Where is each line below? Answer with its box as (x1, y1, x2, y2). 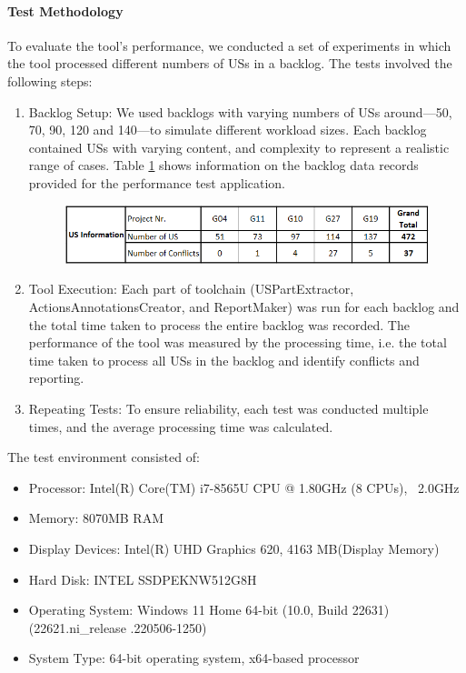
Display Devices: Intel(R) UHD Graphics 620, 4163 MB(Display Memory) (28, 539, 440, 557)
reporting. (28, 368, 84, 387)
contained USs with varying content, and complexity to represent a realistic (28, 137, 450, 156)
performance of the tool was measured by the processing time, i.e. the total (28, 333, 447, 352)
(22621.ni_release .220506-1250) (28, 618, 207, 637)
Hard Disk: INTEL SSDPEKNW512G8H (28, 569, 257, 588)
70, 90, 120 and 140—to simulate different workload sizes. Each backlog (28, 120, 427, 139)
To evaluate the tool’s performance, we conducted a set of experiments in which (7, 35, 451, 55)
